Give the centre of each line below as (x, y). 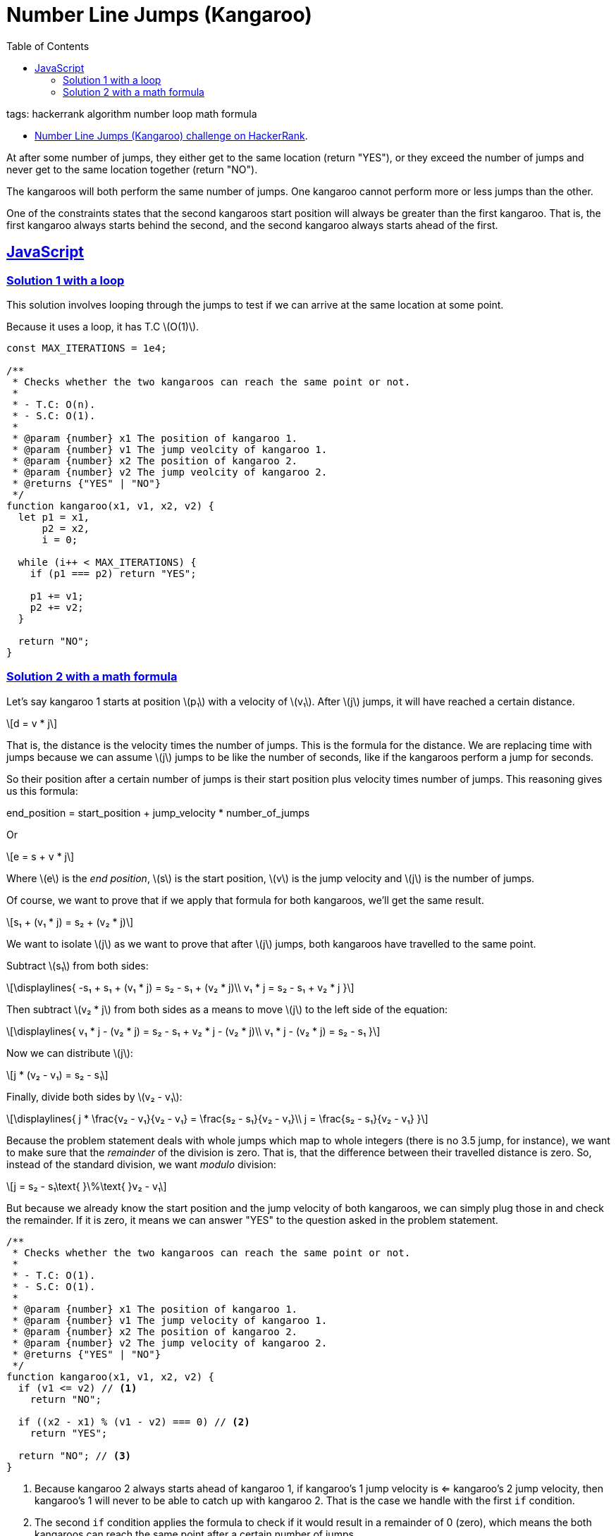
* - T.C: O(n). (54, 404)
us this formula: (42, 791)
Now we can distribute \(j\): (70, 1053)
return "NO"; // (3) (75, 1455)
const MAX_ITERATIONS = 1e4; (87, 348)
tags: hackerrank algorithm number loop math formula (132, 113)
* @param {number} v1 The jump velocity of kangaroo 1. (170, 1320)
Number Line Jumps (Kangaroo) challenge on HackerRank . (171, 135)
